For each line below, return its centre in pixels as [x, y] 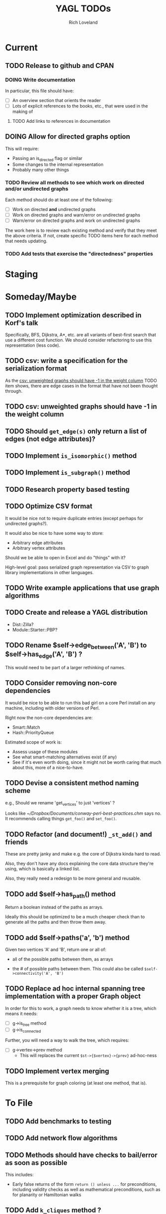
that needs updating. [26, 241]
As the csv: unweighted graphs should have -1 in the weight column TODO [81, 380]
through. [14, 391]
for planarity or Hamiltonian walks [47, 1195]
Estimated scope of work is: [33, 742]
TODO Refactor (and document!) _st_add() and [79, 834]
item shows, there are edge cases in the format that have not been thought [82, 386]
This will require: [22, 149]
